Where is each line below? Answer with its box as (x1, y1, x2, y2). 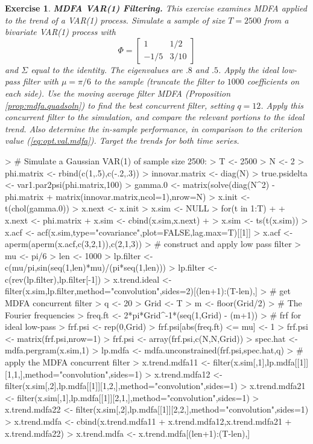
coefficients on (247, 75, 300, 88)
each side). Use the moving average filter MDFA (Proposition (5, 86, 231, 99)
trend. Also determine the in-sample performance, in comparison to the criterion (5, 122, 302, 135)
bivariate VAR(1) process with (5, 25, 116, 38)
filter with (23, 75, 58, 88)
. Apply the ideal (218, 63, 279, 76)
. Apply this (261, 98, 304, 111)
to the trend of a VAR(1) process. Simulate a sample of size (5, 13, 226, 26)
